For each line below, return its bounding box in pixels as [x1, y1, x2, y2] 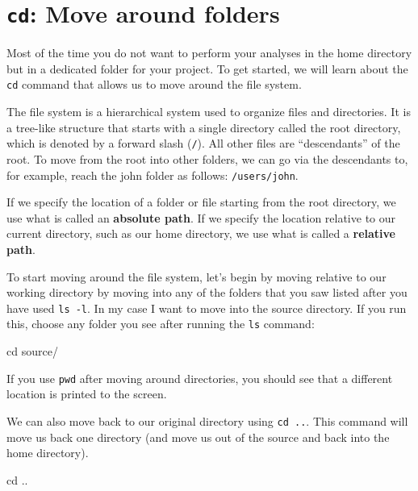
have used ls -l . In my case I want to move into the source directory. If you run [6, 299, 407, 316]
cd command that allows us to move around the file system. [6, 76, 302, 93]
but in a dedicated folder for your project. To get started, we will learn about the [6, 60, 408, 77]
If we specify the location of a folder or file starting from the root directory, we [6, 193, 396, 210]
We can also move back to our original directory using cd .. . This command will [6, 412, 408, 429]
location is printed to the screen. [6, 385, 167, 402]
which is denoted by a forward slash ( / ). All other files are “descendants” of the [6, 135, 400, 152]
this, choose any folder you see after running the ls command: [6, 315, 315, 332]
